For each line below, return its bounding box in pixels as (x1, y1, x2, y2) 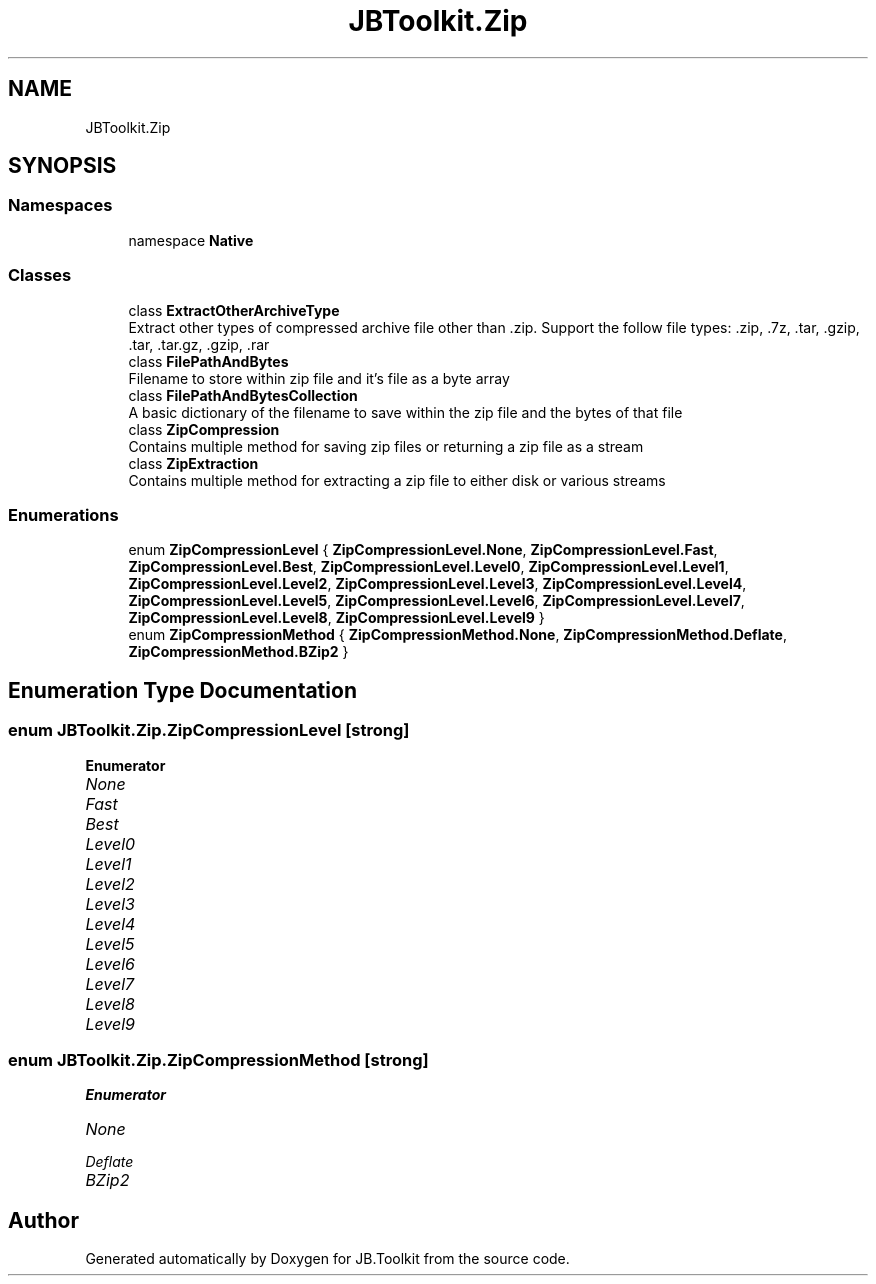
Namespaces (8, 195, 113, 216)
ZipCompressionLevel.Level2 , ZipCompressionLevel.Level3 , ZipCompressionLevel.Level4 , (128, 575, 747, 593)
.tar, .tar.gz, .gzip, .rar (128, 335, 270, 353)
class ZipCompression (128, 420, 280, 438)
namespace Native (128, 231, 254, 249)
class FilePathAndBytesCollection (128, 386, 358, 404)
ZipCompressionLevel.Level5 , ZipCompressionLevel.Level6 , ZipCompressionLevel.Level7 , (128, 592, 745, 610)
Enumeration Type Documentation (8, 677, 357, 703)
